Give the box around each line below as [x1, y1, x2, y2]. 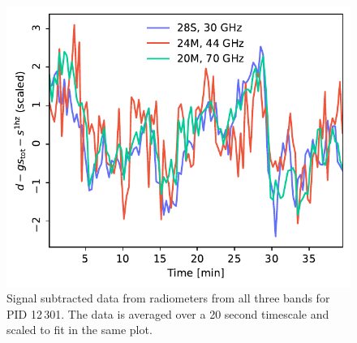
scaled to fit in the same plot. [6, 321, 153, 338]
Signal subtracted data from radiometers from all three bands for [6, 289, 330, 307]
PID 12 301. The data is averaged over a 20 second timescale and [6, 305, 329, 322]
